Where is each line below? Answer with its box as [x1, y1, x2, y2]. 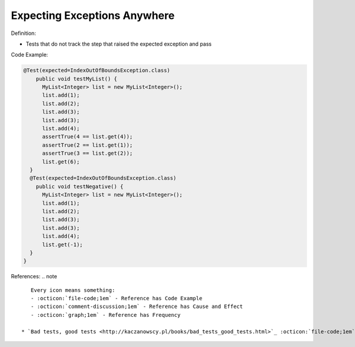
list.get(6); [42, 158, 80, 165]
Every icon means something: [30, 287, 115, 293]
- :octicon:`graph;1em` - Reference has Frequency [30, 311, 180, 318]
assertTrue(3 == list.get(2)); [42, 150, 133, 157]
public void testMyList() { [35, 75, 118, 82]
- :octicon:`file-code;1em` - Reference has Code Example [30, 295, 202, 302]
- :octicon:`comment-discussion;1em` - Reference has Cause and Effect [30, 303, 243, 310]
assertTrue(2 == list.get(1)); [42, 142, 133, 148]
